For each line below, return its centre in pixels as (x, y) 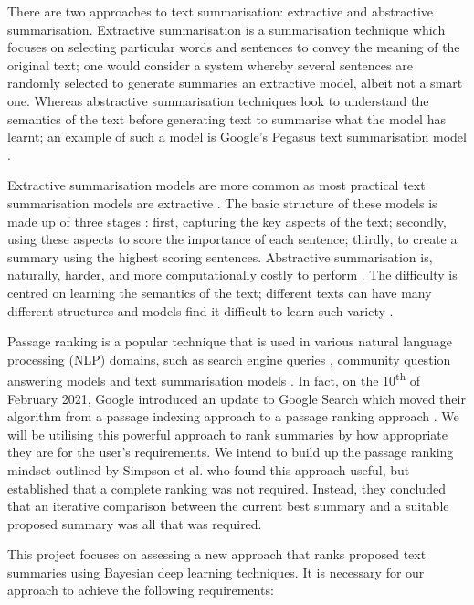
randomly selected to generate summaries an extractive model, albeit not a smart (235, 83)
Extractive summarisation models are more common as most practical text (216, 185)
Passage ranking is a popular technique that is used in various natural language (230, 341)
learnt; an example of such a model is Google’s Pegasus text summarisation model (237, 137)
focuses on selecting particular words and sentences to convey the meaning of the (234, 47)
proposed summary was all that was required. (135, 523)
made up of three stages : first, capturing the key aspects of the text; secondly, (227, 221)
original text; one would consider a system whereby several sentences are (210, 64)
